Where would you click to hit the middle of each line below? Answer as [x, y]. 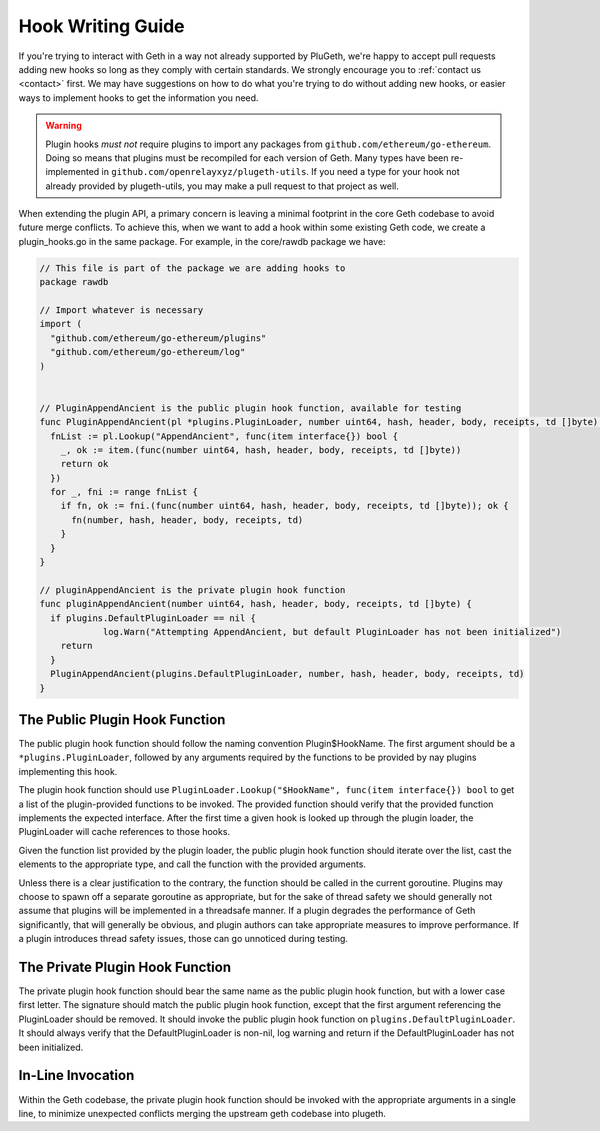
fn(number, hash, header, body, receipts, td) [187, 519]
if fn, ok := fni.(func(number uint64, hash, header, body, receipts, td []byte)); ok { [284, 506]
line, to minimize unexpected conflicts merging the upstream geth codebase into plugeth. [202, 1113]
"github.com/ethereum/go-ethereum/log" [148, 352]
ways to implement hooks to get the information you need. [138, 97]
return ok [84, 464]
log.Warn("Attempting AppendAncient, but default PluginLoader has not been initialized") [332, 631]
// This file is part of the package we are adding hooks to [192, 268]
